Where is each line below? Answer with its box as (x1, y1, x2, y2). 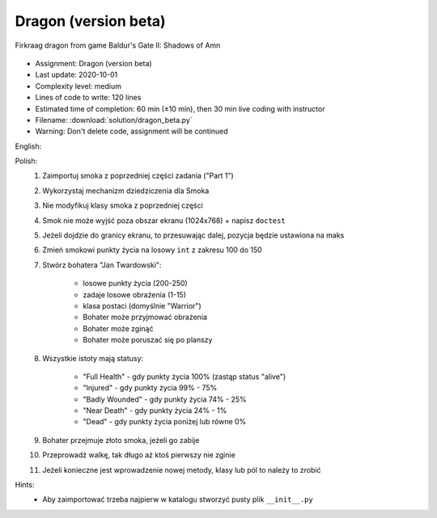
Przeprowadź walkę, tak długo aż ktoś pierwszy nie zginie (42, 450, 236, 460)
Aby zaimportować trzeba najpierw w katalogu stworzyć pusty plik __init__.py (42, 495, 313, 504)
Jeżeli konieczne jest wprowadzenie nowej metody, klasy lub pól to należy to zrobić (42, 465, 321, 474)
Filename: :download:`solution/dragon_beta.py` (35, 115, 193, 124)
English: (15, 141, 42, 151)
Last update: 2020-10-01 (35, 69, 118, 80)
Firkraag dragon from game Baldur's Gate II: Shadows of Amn (15, 40, 221, 50)
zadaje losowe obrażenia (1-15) (83, 289, 186, 299)
